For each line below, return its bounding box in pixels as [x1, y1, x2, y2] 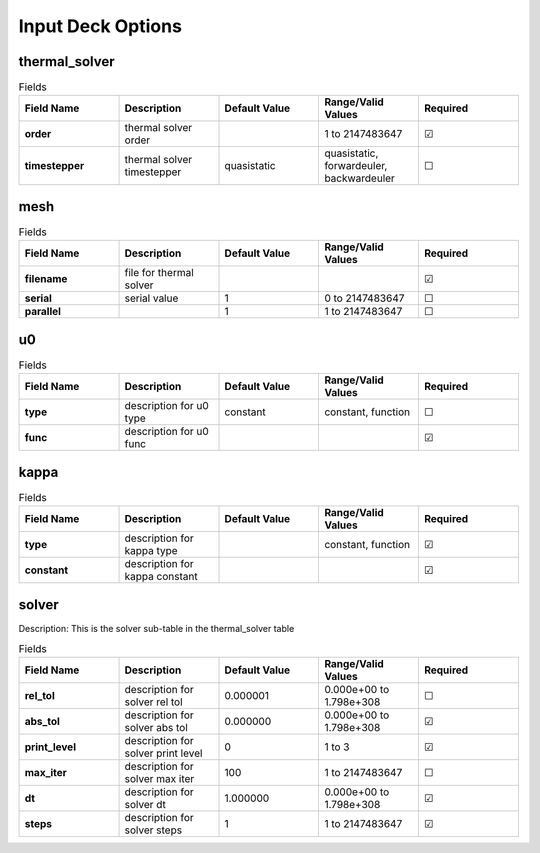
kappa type [124, 544, 179, 558]
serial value [124, 291, 179, 305]
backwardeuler [324, 171, 395, 185]
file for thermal [124, 266, 194, 280]
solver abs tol [124, 721, 189, 735]
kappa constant [124, 570, 199, 584]
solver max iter [124, 772, 195, 786]
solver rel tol [124, 695, 184, 709]
